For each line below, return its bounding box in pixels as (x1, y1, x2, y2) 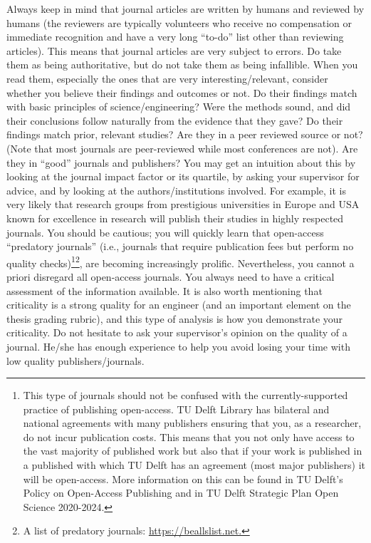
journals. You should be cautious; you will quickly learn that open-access (6, 224, 324, 239)
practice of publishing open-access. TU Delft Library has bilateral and (23, 401, 330, 416)
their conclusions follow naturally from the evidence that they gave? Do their (6, 113, 343, 128)
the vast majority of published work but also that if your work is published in (23, 443, 362, 458)
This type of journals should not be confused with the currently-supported (23, 388, 348, 403)
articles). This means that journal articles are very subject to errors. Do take (6, 43, 342, 58)
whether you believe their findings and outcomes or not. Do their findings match (6, 85, 357, 100)
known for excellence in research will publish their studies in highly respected (6, 210, 344, 225)
